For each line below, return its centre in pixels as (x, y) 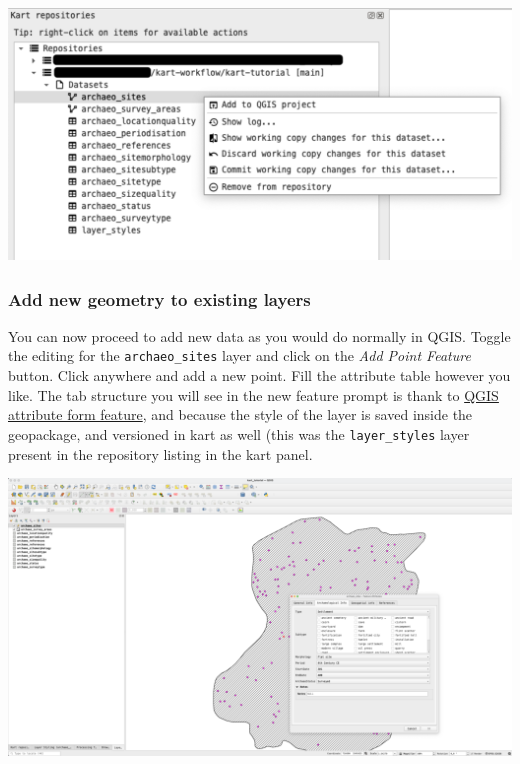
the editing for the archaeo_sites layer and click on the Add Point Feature (239, 355)
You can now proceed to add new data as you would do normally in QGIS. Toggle (259, 335)
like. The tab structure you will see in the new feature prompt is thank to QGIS (253, 394)
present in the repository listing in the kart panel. (160, 453)
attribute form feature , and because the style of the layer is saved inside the (240, 414)
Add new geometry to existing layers (159, 298)
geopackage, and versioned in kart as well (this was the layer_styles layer (239, 433)
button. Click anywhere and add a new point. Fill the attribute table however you (259, 375)
